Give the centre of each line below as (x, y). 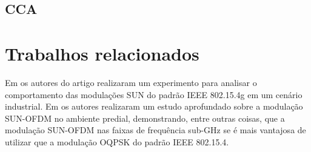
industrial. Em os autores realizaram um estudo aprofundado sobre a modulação (154, 106)
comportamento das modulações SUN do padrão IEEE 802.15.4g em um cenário (154, 94)
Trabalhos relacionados (102, 53)
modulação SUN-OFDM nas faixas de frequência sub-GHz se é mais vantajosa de (155, 130)
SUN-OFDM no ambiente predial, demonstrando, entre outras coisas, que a (145, 118)
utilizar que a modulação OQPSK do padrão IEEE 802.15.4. (117, 141)
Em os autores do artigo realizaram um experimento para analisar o (131, 82)
